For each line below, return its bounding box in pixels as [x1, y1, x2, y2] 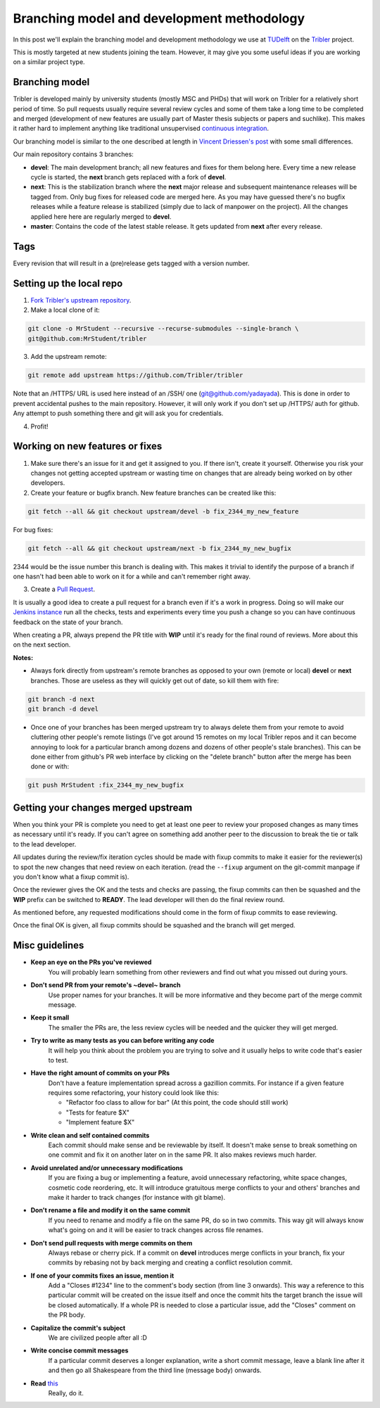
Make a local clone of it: [30, 306, 100, 315]
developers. [30, 478, 65, 487]
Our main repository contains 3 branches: [13, 150, 134, 158]
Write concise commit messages [30, 1346, 129, 1355]
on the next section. [13, 640, 71, 649]
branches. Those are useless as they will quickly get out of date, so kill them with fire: [30, 676, 279, 685]
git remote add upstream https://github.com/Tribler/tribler [27, 372, 243, 379]
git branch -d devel [27, 704, 99, 713]
